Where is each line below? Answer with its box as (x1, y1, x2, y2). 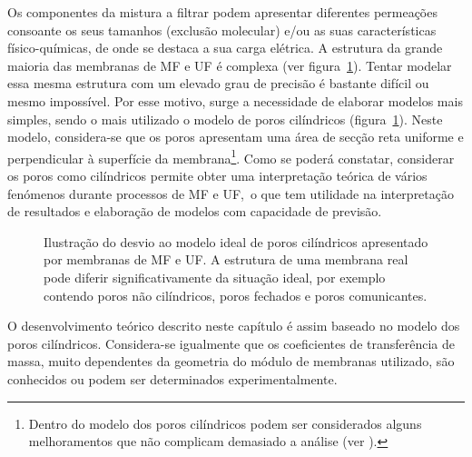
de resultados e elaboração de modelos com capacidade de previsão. (7, 202, 382, 221)
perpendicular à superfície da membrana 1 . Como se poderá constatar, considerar (7, 145, 455, 167)
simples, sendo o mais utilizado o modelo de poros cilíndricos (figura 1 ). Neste (7, 109, 443, 128)
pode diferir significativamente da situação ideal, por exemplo (44, 267, 386, 286)
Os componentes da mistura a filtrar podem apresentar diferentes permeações (7, 3, 438, 21)
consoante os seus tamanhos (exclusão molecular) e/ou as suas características (7, 20, 437, 39)
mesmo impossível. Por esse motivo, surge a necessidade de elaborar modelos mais (7, 91, 463, 110)
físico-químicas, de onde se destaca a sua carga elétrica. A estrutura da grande (7, 38, 443, 57)
